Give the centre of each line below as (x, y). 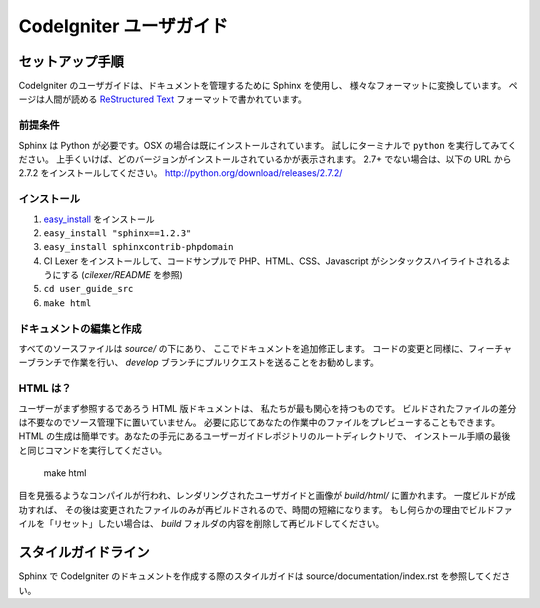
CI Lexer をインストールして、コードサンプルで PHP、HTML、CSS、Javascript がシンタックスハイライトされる (272, 261)
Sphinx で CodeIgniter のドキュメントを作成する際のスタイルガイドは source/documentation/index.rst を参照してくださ (264, 576)
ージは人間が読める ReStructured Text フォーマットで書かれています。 (162, 99)
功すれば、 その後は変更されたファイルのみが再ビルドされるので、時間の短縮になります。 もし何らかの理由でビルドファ (265, 509)
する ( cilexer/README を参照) (122, 275)
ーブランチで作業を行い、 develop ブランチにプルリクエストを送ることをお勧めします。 (199, 362)
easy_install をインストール (99, 219)
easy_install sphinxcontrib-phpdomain (138, 247)
